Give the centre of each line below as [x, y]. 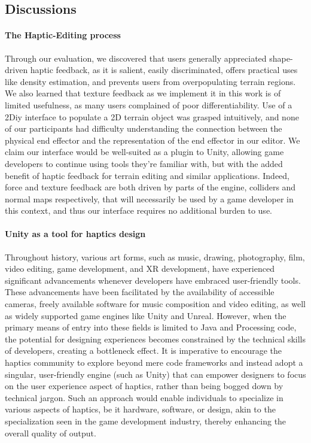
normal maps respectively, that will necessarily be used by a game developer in [149, 198]
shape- [281, 58]
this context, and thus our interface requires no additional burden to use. [138, 210]
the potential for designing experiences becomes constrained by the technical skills [155, 339]
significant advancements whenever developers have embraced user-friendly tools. [153, 280]
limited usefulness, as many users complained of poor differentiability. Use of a [149, 104]
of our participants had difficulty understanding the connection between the [144, 128]
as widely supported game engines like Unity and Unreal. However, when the [146, 315]
